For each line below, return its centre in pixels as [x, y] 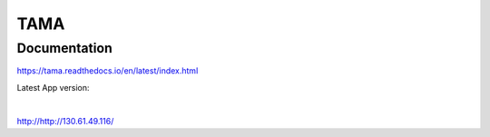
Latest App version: [53, 87]
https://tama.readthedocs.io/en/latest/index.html [108, 71]
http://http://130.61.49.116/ [65, 121]
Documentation [64, 48]
